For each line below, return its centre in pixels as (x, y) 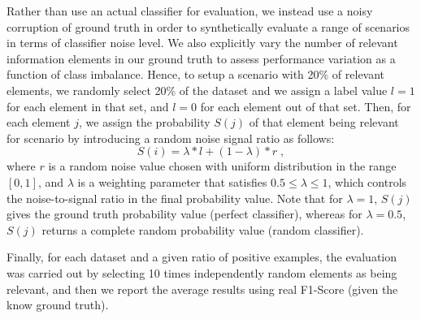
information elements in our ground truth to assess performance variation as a (201, 58)
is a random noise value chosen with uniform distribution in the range (222, 166)
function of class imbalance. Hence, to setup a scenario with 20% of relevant (196, 74)
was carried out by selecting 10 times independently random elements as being (202, 272)
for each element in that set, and (88, 106)
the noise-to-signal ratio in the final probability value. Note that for (175, 198)
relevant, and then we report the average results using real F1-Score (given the (202, 289)
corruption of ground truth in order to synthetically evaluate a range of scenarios (208, 26)
